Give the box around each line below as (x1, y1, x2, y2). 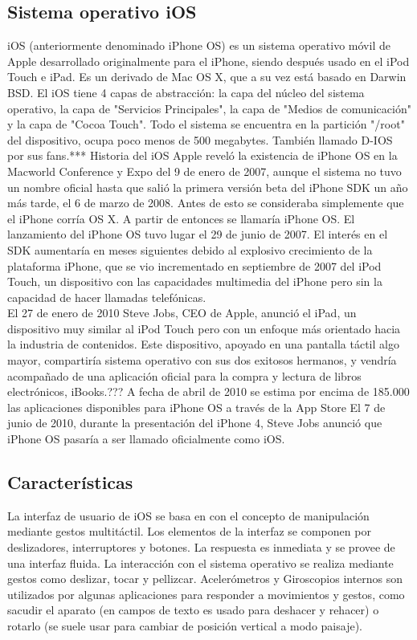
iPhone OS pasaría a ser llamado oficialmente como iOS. (7, 430, 285, 447)
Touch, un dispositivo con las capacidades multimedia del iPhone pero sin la (7, 273, 382, 290)
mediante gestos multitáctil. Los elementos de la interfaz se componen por (7, 523, 371, 540)
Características (7, 470, 133, 495)
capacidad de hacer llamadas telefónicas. (7, 288, 206, 305)
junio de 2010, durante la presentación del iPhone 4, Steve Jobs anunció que (7, 414, 382, 431)
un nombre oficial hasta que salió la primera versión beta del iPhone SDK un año (7, 178, 408, 195)
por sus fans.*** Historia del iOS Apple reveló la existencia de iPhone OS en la (7, 147, 398, 164)
